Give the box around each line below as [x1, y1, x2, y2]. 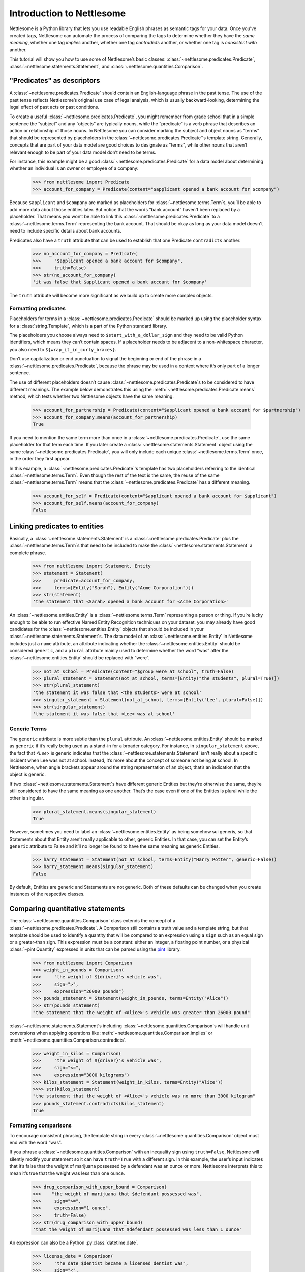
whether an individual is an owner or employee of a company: [9, 165, 139, 171]
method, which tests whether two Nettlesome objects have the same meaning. [9, 393, 174, 399]
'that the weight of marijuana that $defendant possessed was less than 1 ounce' [33, 1227, 242, 1232]
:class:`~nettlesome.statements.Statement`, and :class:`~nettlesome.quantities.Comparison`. [9, 63, 203, 69]
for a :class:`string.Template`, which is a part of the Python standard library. [9, 323, 168, 329]
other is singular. [9, 795, 44, 801]
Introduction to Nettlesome [9, 8, 126, 19]
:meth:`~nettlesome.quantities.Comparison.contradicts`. [9, 1037, 127, 1043]
